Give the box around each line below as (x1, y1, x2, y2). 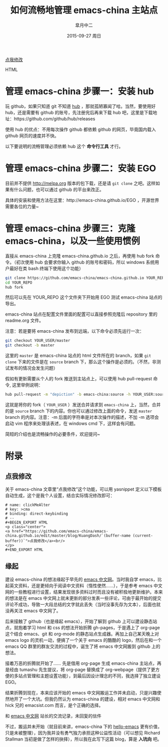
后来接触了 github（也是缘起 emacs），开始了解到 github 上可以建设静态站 (5, 618, 157, 624)
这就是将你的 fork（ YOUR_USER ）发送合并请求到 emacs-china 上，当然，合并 (5, 402, 161, 407)
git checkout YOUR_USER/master (5, 338, 70, 343)
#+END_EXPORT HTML (5, 547, 43, 552)
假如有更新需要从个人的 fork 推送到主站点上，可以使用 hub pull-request (5, 376, 152, 382)
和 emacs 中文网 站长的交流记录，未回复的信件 (5, 712, 101, 719)
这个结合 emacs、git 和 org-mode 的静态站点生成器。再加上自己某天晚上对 (5, 631, 159, 637)
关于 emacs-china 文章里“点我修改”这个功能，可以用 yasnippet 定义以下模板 (5, 486, 162, 492)
